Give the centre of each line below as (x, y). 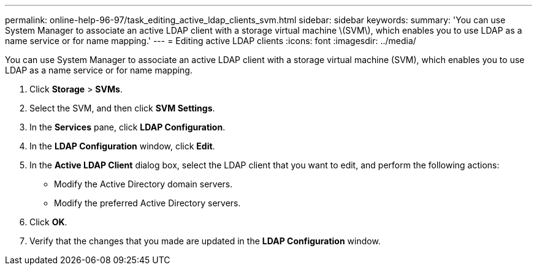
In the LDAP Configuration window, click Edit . (122, 146)
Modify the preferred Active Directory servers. (147, 203)
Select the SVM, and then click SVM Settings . (122, 108)
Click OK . (48, 222)
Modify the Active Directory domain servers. (143, 184)
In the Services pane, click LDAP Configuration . (128, 127)
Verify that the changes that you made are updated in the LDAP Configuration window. (205, 241)
